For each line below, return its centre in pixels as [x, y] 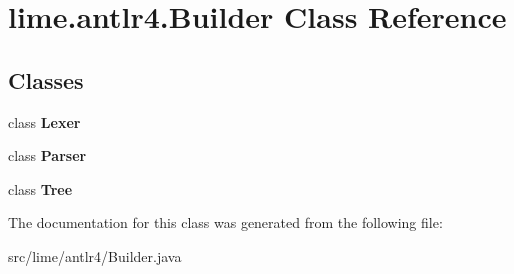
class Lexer [44, 121]
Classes [46, 79]
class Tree [40, 188]
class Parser [47, 155]
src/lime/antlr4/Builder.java [95, 255]
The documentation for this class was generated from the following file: [225, 222]
